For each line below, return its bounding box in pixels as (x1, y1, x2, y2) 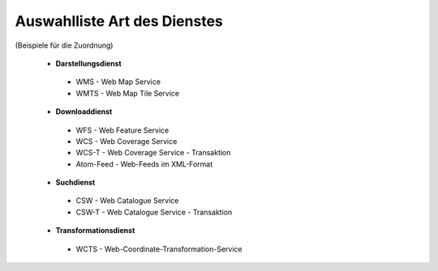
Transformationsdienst (55, 226, 135, 235)
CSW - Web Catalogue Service (75, 196, 179, 205)
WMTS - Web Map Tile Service (75, 88, 180, 98)
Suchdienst (55, 178, 96, 188)
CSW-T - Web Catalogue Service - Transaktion (75, 207, 233, 217)
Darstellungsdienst (55, 58, 122, 68)
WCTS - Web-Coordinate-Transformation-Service (75, 243, 243, 254)
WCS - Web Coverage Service (75, 136, 178, 146)
